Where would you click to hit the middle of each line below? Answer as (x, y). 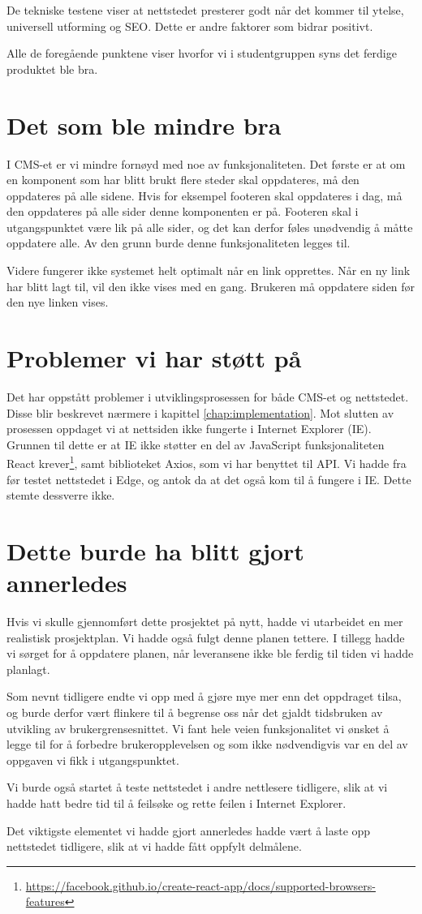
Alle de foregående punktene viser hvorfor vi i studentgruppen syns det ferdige (202, 53)
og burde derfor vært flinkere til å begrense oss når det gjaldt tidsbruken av (195, 712)
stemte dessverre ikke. (61, 495)
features (45, 901)
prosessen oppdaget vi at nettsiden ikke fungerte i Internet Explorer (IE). (189, 429)
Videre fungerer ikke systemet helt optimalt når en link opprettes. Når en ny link (209, 270)
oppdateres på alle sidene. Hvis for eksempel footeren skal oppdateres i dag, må (205, 195)
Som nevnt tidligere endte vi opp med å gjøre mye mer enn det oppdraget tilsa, (204, 696)
